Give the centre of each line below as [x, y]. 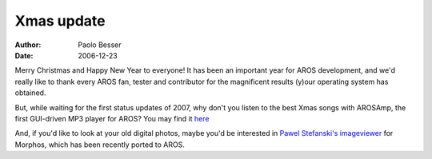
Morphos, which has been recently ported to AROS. [100, 145]
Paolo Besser [100, 45]
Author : [28, 45]
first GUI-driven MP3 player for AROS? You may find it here [112, 118]
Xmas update [60, 21]
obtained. [30, 93]
